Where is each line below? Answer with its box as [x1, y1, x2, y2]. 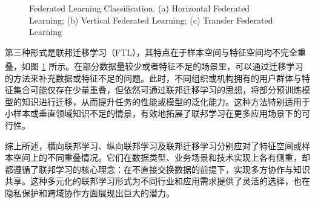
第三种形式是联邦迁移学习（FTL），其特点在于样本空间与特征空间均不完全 [5, 45, 297, 58]
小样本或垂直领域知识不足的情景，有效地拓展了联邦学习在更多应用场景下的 [5, 107, 302, 120]
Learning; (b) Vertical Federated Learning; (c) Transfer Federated [29, 13, 273, 26]
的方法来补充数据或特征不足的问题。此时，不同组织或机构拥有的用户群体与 [5, 71, 302, 84]
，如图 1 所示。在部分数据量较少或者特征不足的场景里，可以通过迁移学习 [13, 60, 303, 72]
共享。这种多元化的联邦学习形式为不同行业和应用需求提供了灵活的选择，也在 [5, 175, 310, 187]
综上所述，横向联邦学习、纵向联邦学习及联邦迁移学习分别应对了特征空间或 [5, 139, 302, 152]
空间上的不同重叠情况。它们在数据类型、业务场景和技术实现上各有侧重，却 [13, 151, 310, 164]
